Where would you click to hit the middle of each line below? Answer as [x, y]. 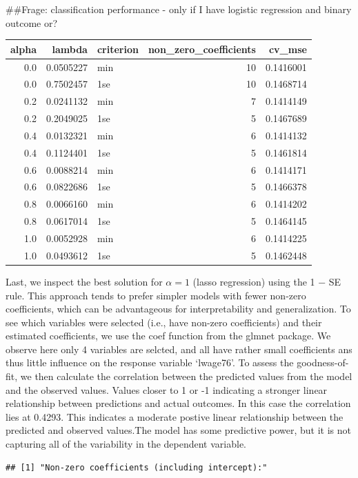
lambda [70, 49]
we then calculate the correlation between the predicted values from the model [186, 376]
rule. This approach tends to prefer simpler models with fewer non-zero [156, 295]
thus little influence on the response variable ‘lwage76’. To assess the [150, 362]
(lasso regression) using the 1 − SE [267, 281]
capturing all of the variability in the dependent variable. [126, 444]
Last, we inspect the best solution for [84, 281]
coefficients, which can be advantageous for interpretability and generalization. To [178, 309]
